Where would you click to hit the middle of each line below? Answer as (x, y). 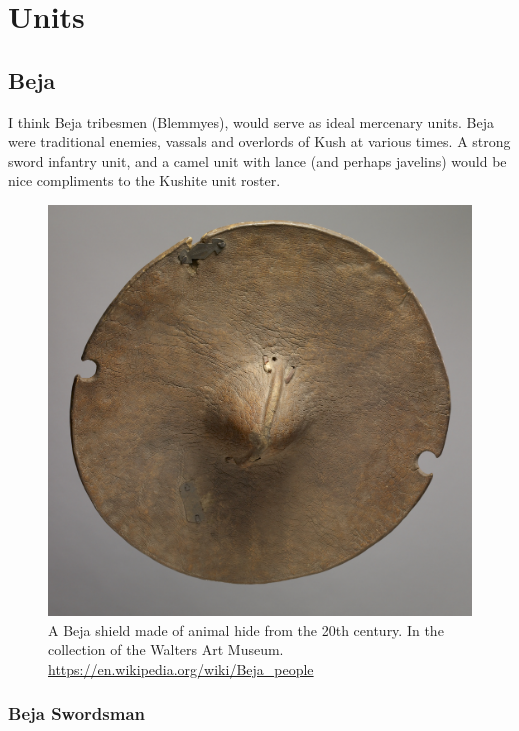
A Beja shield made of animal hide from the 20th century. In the (246, 629)
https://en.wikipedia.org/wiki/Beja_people (181, 668)
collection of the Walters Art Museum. (166, 649)
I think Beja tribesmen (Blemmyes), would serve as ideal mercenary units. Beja (251, 121)
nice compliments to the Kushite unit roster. (144, 180)
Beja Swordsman (76, 713)
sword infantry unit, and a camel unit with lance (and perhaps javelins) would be (257, 160)
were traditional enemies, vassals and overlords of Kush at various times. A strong (259, 141)
